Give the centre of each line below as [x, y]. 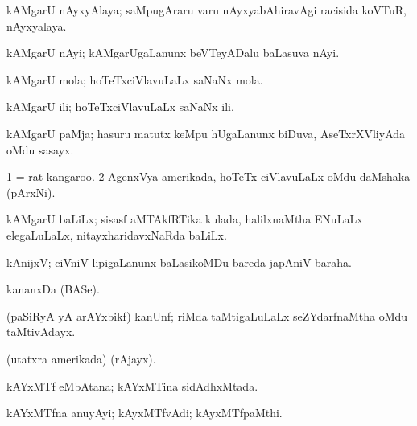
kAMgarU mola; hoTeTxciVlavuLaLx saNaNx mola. [135, 79]
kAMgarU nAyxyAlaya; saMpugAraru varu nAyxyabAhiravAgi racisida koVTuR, [206, 10]
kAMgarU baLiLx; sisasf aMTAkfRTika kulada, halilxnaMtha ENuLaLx [185, 219]
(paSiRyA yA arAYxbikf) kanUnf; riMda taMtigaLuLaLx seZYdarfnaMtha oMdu [207, 315]
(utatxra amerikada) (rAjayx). [81, 358]
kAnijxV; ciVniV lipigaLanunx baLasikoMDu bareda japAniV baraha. [180, 262]
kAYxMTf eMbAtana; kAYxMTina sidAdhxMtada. [132, 385]
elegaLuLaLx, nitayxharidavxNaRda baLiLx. [117, 234]
